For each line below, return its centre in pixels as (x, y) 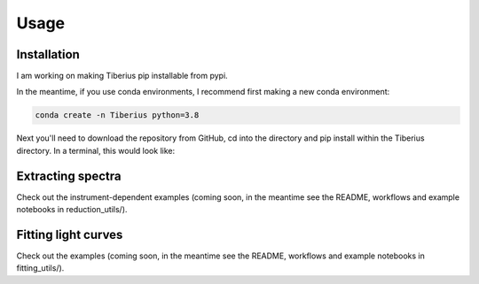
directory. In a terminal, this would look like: (96, 150)
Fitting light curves (70, 234)
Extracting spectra (69, 176)
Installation (48, 54)
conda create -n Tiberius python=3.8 (117, 115)
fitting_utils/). (40, 268)
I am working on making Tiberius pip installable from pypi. (122, 76)
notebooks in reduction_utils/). (72, 210)
